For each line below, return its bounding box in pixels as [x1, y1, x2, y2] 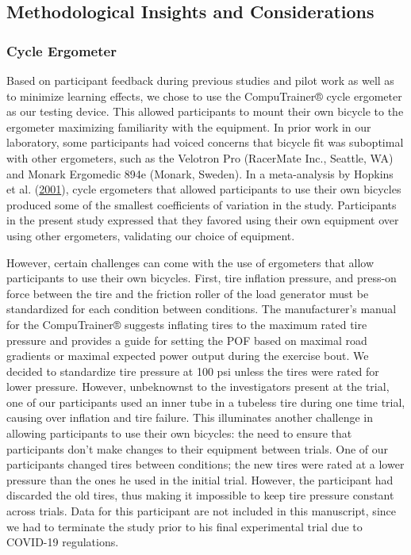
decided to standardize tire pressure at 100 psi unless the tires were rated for [6, 362, 379, 379]
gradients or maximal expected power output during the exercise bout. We [6, 347, 369, 364]
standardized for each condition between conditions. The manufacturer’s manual [6, 300, 397, 317]
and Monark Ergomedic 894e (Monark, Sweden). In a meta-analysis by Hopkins [6, 165, 394, 182]
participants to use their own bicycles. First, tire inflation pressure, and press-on [6, 270, 397, 286]
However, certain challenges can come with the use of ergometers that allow [6, 254, 375, 270]
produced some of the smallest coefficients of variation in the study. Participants [6, 196, 397, 212]
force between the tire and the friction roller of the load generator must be [6, 285, 369, 301]
